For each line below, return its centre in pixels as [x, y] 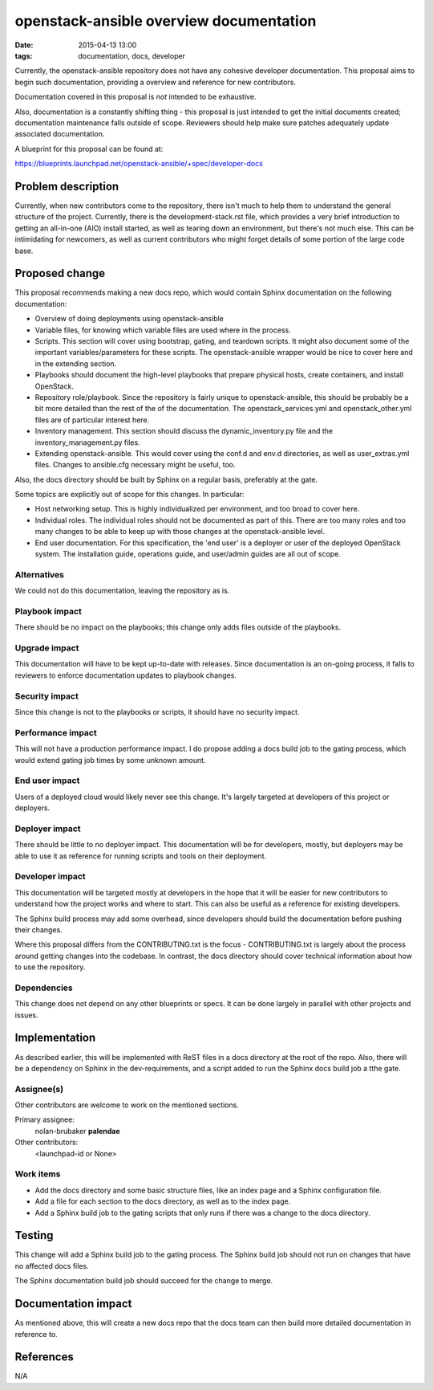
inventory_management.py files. [87, 442]
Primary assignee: [45, 1119]
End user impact [47, 781]
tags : [24, 55]
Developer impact [50, 877]
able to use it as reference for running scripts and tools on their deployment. [141, 856]
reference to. [36, 1334]
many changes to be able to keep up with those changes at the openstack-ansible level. [180, 532]
